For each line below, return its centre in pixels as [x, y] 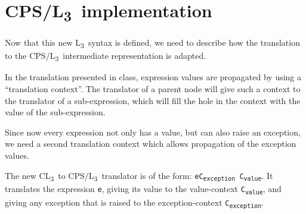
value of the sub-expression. [55, 112]
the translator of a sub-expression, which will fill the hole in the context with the [153, 100]
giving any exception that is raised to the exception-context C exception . [135, 202]
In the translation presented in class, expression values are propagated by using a [153, 77]
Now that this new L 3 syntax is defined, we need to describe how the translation [152, 43]
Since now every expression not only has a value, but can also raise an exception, [153, 132]
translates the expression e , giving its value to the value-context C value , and [143, 189]
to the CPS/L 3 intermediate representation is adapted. [106, 56]
